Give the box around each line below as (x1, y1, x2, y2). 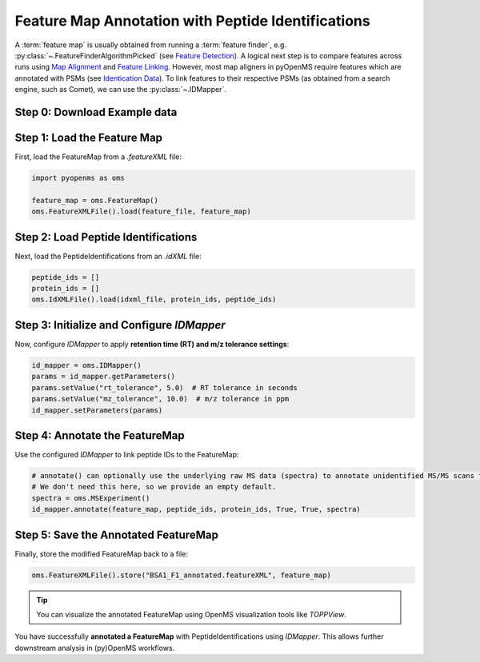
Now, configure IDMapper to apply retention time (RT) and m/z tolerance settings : (14, 339, 290, 349)
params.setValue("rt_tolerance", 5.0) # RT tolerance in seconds (31, 383, 298, 392)
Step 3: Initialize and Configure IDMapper (14, 318, 226, 332)
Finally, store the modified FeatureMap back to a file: (14, 548, 188, 559)
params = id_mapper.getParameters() (31, 372, 176, 381)
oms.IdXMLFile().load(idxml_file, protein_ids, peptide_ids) (31, 295, 277, 304)
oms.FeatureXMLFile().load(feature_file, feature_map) (31, 207, 251, 216)
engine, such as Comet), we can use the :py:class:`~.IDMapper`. (14, 85, 227, 94)
